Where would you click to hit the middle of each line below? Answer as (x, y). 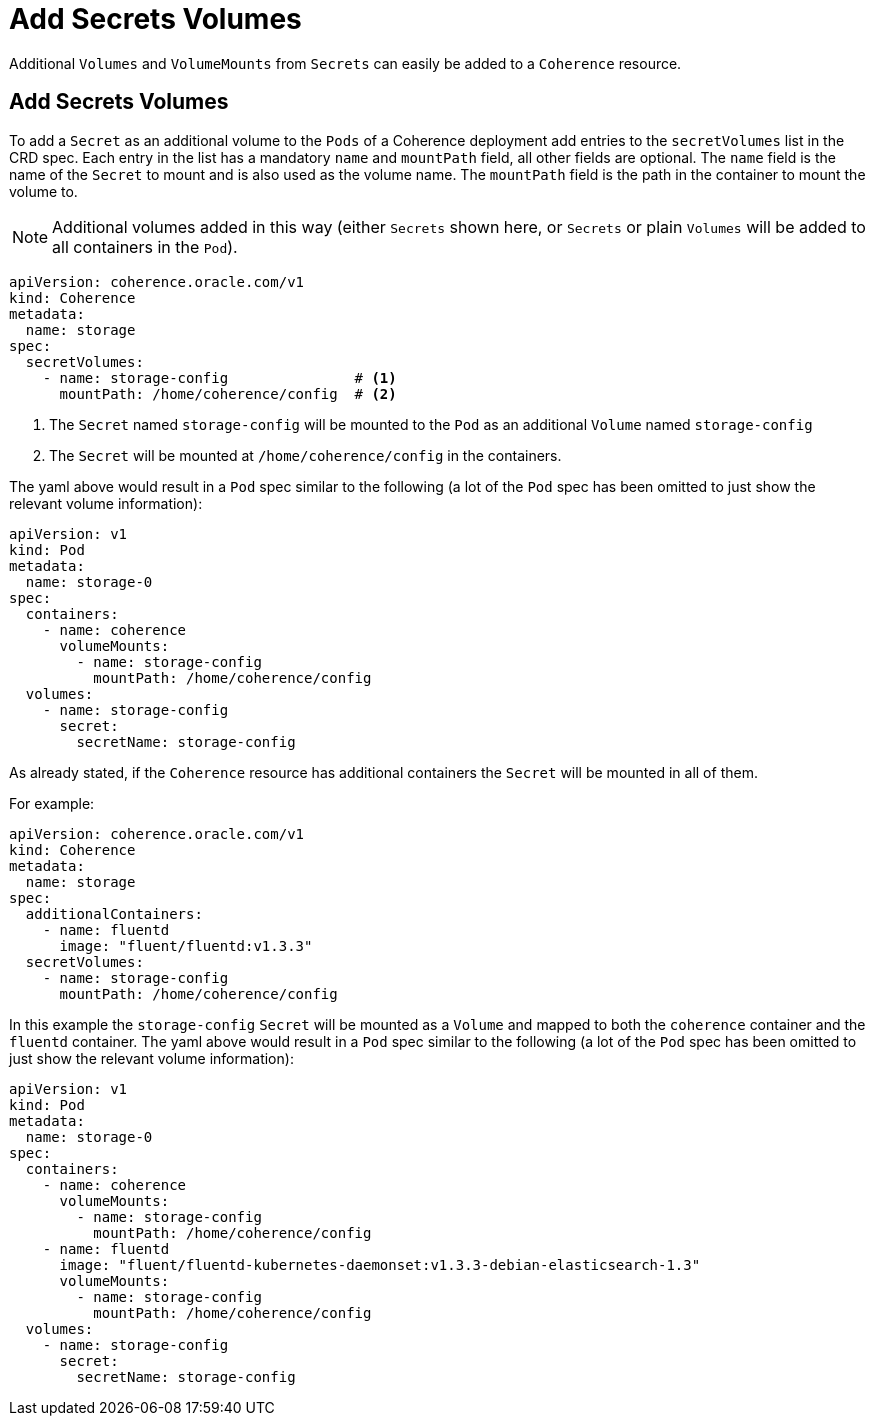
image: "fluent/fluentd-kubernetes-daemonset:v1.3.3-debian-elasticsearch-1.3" (380, 1264)
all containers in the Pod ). (145, 246)
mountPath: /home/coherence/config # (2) (228, 393)
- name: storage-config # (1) (219, 377)
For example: (52, 803)
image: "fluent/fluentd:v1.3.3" (186, 945)
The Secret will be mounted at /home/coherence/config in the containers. (305, 455)
